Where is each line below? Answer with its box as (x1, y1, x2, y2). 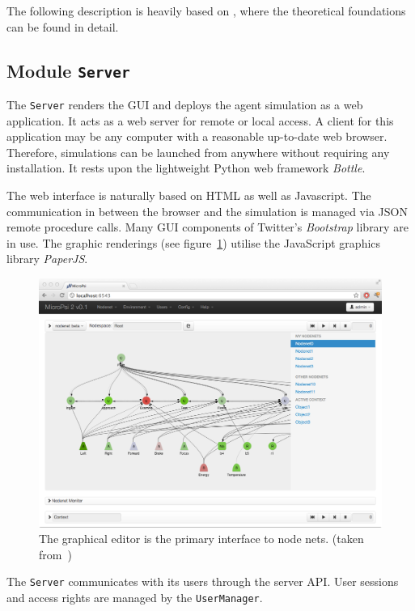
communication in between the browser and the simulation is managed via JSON (6, 202, 408, 219)
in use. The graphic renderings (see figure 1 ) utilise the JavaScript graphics (6, 234, 381, 251)
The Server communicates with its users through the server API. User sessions (6, 573, 399, 590)
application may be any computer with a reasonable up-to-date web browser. (6, 128, 387, 145)
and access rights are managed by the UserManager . (6, 589, 263, 606)
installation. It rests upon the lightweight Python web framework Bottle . (6, 159, 366, 176)
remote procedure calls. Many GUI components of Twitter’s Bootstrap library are (6, 219, 409, 235)
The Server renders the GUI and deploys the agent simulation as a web (6, 95, 363, 112)
